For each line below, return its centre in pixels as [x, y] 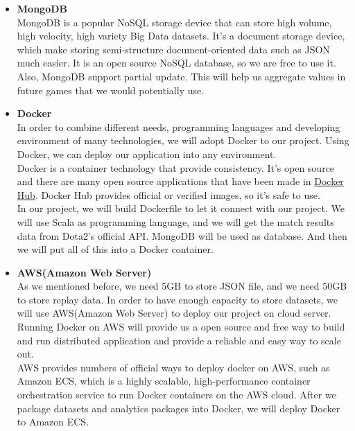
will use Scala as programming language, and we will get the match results [175, 221]
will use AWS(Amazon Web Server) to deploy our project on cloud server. [174, 313]
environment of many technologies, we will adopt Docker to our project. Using [183, 140]
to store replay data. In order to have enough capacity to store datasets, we [177, 299]
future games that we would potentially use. [111, 90]
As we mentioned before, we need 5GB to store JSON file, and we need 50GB [182, 286]
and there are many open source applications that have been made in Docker [180, 181]
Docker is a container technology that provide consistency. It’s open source [176, 167]
